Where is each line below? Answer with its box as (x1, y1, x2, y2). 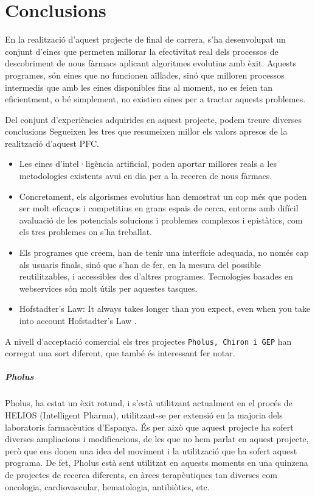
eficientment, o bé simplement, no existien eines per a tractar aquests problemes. (5, 93, 306, 105)
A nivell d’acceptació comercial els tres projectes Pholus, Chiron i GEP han (5, 334, 292, 347)
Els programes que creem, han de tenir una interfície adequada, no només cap (19, 246, 309, 259)
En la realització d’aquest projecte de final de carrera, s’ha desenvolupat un (5, 33, 286, 46)
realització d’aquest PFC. (5, 136, 99, 149)
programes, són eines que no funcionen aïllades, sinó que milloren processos (5, 68, 285, 81)
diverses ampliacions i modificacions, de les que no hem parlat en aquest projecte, (5, 432, 309, 445)
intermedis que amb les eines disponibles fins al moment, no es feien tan (5, 80, 272, 93)
